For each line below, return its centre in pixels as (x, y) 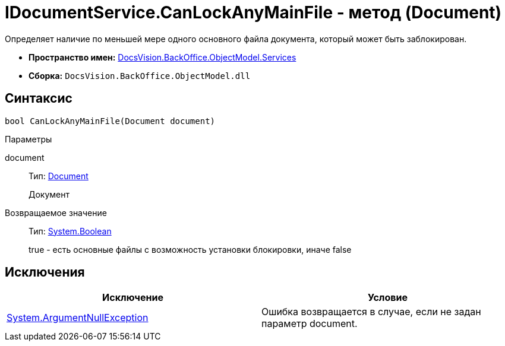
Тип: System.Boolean (70, 231)
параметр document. (310, 324)
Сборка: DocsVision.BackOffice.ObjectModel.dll (140, 75)
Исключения (45, 272)
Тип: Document (59, 176)
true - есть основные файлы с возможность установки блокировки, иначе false (190, 249)
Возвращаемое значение (56, 212)
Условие (388, 298)
